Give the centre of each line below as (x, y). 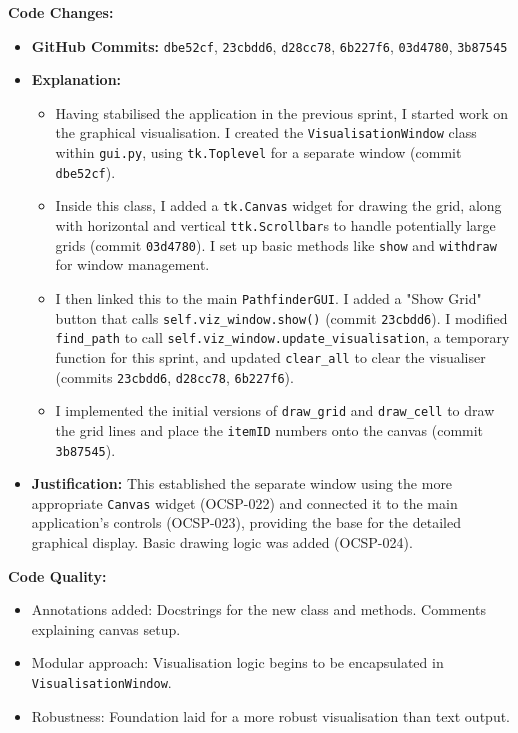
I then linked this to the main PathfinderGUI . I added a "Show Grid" (268, 297)
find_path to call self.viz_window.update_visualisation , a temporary (282, 337)
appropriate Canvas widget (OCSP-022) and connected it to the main (244, 502)
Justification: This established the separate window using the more (242, 483)
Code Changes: (61, 12)
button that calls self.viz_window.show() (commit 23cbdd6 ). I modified (281, 317)
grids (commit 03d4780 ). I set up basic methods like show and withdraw (276, 244)
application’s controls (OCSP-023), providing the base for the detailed (246, 522)
